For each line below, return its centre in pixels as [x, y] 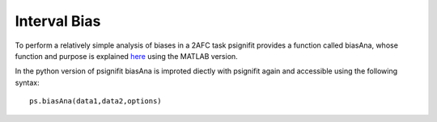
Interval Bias [58, 21]
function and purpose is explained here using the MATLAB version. [126, 56]
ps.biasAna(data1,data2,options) [95, 101]
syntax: [27, 82]
